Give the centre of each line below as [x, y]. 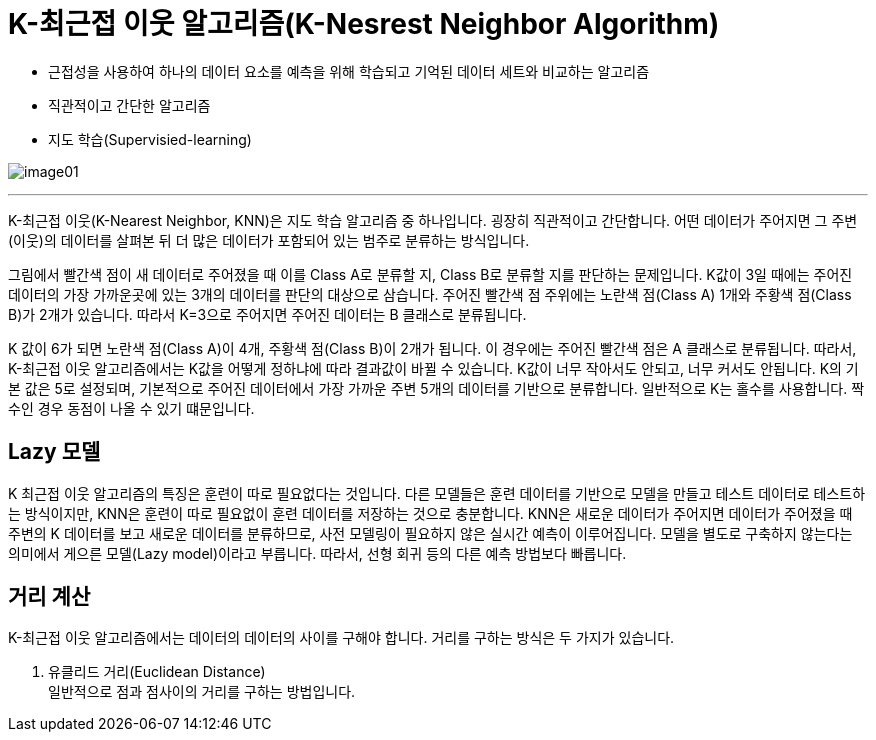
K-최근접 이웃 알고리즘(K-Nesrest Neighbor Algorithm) [364, 24]
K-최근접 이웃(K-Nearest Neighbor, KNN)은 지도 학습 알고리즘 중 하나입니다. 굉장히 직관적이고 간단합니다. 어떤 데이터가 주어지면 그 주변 [433, 220]
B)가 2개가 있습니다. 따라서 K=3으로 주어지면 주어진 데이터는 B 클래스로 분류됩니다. [267, 314]
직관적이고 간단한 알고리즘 [129, 105]
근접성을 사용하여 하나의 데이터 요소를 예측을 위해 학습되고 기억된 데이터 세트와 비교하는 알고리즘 [349, 71]
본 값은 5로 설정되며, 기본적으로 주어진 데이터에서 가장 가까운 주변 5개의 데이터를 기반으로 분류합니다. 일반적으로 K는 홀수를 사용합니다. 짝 [436, 388]
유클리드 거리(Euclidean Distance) [157, 672]
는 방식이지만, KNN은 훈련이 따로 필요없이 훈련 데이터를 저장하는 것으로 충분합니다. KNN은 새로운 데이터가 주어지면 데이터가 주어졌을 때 [430, 513]
